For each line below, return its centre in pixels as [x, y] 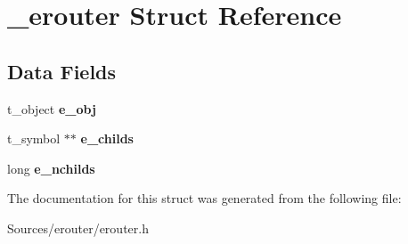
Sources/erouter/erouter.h [78, 228]
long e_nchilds [51, 168]
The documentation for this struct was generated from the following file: [204, 198]
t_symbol [34, 138]
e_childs [107, 138]
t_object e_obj [52, 108]
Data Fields [62, 71]
